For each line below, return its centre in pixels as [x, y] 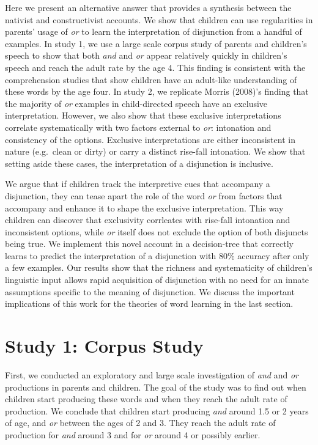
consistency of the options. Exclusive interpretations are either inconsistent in [150, 139]
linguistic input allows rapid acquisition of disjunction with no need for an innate [157, 280]
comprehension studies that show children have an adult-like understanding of [151, 79]
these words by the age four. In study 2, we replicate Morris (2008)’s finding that [157, 91]
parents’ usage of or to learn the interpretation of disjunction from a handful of [153, 31]
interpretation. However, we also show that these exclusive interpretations [143, 115]
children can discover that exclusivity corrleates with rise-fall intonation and [148, 220]
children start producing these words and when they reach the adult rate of [146, 399]
